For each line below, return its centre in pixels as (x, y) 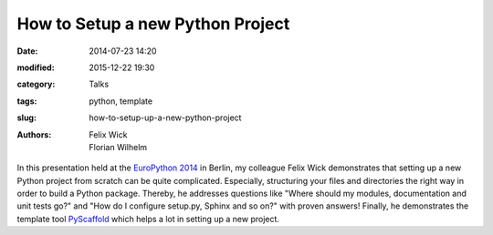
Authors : (34, 134)
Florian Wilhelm (118, 147)
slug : (26, 117)
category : (36, 84)
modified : (36, 67)
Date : (27, 51)
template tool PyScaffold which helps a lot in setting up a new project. (148, 219)
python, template (121, 101)
